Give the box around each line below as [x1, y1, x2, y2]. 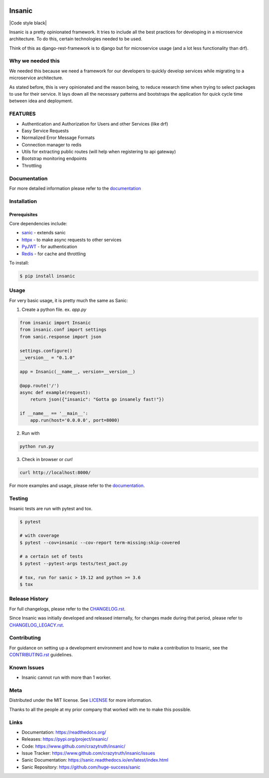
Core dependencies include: [9, 220, 67, 226]
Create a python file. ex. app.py [21, 307, 87, 312]
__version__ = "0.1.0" [19, 354, 75, 360]
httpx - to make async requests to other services [21, 237, 122, 243]
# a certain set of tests [19, 554, 83, 559]
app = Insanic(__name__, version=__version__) [19, 369, 135, 374]
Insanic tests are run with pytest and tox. [9, 505, 93, 511]
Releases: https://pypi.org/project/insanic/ [21, 736, 108, 742]
